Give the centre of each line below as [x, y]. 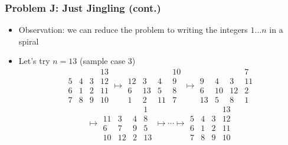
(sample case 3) [108, 61]
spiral [29, 41]
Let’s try [34, 61]
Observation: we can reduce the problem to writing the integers [133, 30]
